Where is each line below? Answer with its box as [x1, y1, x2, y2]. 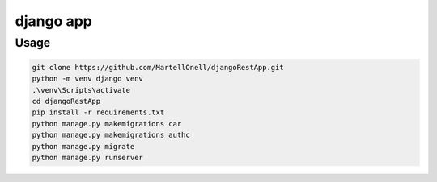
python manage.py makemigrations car [32, 119, 182, 128]
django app [15, 12, 92, 30]
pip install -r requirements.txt [32, 108, 165, 117]
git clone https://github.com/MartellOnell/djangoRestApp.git [32, 63, 284, 72]
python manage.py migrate [32, 142, 135, 151]
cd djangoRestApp [32, 97, 101, 105]
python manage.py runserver [32, 153, 143, 162]
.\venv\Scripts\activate [32, 85, 131, 94]
